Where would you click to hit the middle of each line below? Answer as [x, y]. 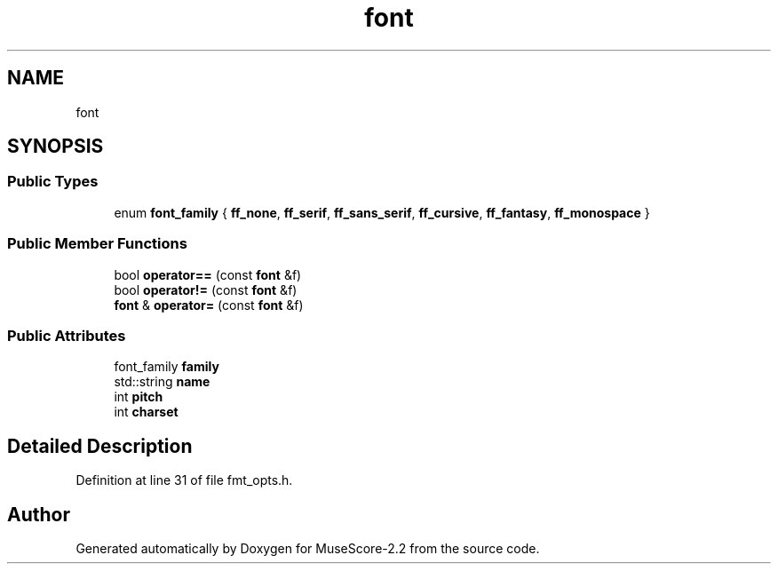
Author [39, 514]
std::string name [162, 382]
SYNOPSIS [56, 147]
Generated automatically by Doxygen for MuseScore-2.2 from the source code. [308, 548]
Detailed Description [100, 446]
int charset [146, 412]
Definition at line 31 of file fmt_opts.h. [184, 480]
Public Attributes [67, 335]
